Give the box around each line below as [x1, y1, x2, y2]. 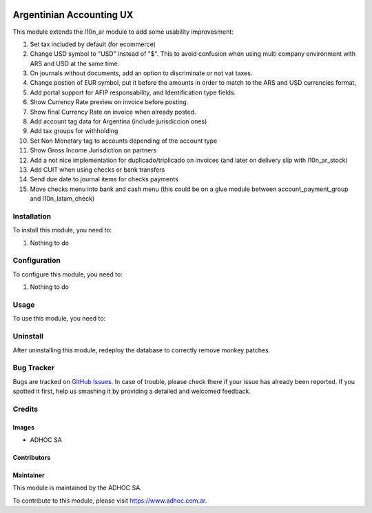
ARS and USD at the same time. [30, 59, 120, 68]
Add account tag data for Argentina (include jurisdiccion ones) [30, 117, 207, 125]
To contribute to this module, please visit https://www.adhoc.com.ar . [12, 496, 207, 505]
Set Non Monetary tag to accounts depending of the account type [30, 137, 218, 145]
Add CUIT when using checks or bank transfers [30, 165, 165, 174]
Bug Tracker [12, 363, 55, 372]
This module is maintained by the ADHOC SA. [12, 483, 143, 492]
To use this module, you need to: [12, 314, 106, 323]
